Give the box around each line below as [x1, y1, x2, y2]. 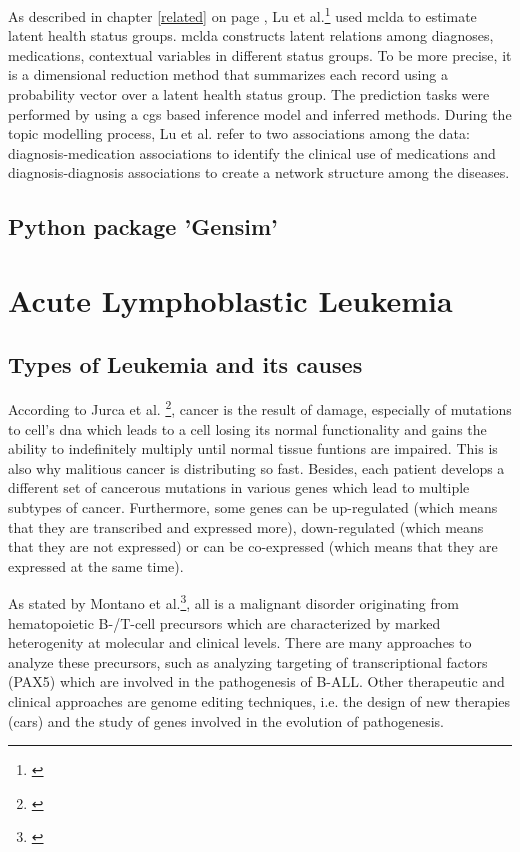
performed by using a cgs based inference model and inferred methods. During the [8, 103, 512, 124]
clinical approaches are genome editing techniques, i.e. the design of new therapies [8, 690, 511, 711]
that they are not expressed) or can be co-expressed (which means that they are [8, 536, 498, 557]
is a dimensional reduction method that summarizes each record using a [8, 64, 448, 85]
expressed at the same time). [8, 555, 184, 576]
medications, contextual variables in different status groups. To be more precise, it [8, 44, 512, 65]
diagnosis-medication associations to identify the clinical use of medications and [8, 142, 496, 163]
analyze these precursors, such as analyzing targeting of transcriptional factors [8, 651, 488, 672]
